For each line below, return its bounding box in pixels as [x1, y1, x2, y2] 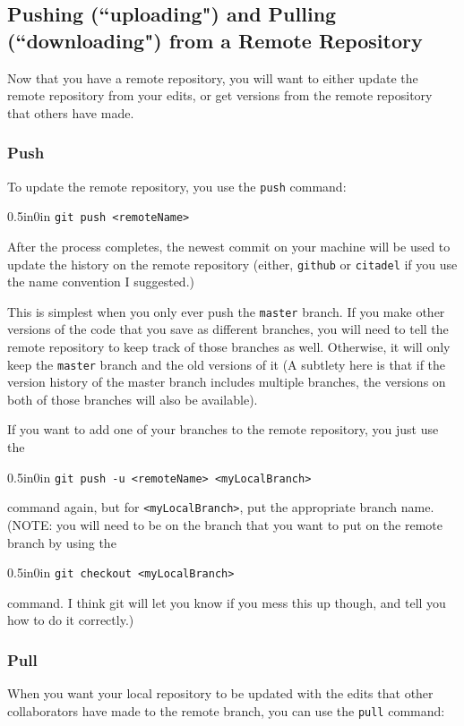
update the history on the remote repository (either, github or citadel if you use [7, 254, 458, 273]
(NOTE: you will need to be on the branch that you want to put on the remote [7, 515, 443, 534]
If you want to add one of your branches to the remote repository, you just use [7, 420, 439, 439]
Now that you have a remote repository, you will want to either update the [7, 68, 418, 87]
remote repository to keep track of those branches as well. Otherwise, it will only [7, 337, 451, 355]
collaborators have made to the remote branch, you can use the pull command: [7, 701, 445, 720]
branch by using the [7, 533, 116, 551]
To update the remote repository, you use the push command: [7, 176, 347, 195]
